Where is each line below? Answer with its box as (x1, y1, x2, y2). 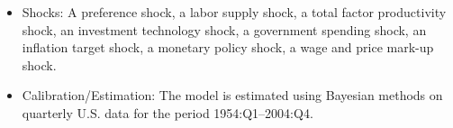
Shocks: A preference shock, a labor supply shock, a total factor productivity (22, 3, 447, 21)
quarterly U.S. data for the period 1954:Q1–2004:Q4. (22, 103, 313, 122)
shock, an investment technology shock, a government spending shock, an (22, 20, 427, 39)
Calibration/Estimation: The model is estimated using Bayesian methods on (22, 86, 443, 105)
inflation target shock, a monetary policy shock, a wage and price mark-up (22, 38, 434, 57)
